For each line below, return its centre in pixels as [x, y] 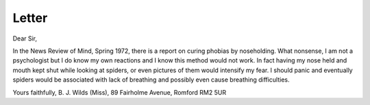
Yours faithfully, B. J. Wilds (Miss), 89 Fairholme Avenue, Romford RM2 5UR [119, 92]
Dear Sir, [25, 38]
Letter [30, 18]
